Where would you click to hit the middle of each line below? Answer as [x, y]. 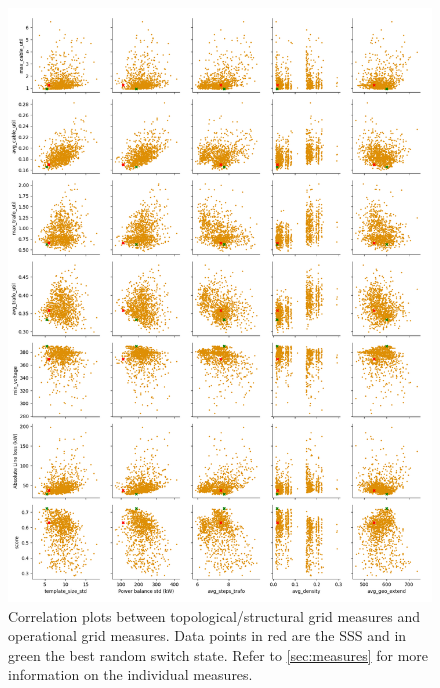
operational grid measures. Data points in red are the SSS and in [207, 635]
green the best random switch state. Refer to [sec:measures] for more [218, 654]
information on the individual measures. [130, 674]
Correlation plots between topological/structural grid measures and [214, 615]
